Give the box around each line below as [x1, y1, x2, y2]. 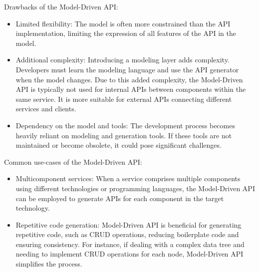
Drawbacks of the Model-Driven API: [4, 1, 118, 11]
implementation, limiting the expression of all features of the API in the [15, 28, 236, 38]
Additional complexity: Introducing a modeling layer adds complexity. [15, 54, 230, 65]
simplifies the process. [15, 259, 82, 269]
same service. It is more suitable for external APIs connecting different [15, 93, 232, 104]
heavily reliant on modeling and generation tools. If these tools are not [15, 130, 232, 140]
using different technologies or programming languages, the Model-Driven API [15, 183, 255, 193]
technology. [15, 203, 50, 213]
